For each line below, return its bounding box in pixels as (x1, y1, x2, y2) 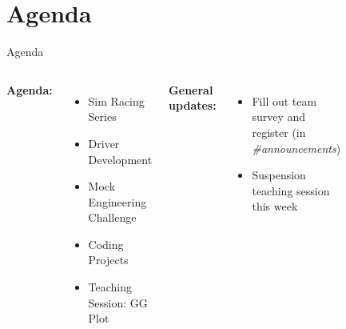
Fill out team (252, 92, 317, 109)
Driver (88, 134, 120, 151)
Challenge (88, 209, 137, 226)
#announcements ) (252, 139, 341, 156)
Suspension (252, 167, 306, 183)
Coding (88, 235, 124, 252)
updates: (169, 97, 217, 114)
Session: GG (88, 294, 148, 311)
